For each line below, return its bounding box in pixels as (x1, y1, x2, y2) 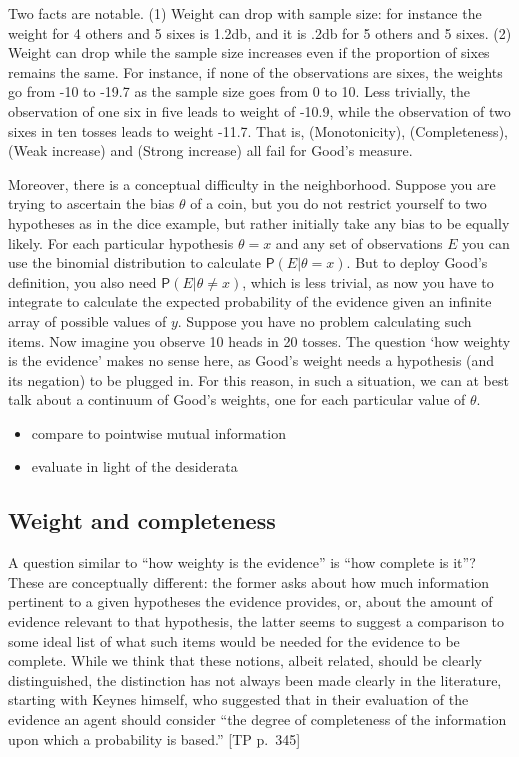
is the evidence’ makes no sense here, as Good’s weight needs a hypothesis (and (8, 350, 495, 371)
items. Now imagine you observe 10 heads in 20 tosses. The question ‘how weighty (8, 330, 511, 351)
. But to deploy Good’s (346, 252, 488, 273)
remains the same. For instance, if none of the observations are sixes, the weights (8, 61, 503, 82)
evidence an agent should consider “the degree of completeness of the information (8, 709, 507, 730)
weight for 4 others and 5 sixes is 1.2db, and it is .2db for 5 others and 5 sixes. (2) (8, 22, 512, 43)
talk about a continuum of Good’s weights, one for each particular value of (8, 389, 466, 410)
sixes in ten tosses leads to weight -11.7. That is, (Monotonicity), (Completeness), (8, 120, 508, 141)
